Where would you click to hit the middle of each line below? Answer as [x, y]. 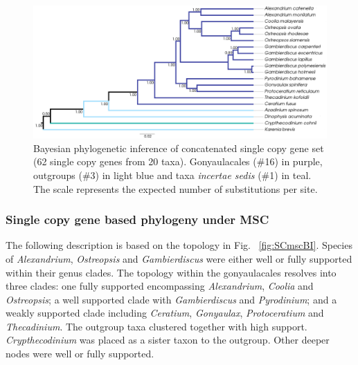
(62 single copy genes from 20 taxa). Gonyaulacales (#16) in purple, [178, 161]
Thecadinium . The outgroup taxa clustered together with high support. [156, 326]
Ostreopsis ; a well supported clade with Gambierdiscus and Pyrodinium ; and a [171, 299]
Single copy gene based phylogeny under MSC [137, 219]
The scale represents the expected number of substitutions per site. [176, 188]
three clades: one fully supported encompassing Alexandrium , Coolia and [160, 286]
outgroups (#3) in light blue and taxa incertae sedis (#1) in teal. [172, 175]
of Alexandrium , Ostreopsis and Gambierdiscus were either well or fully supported [179, 258]
